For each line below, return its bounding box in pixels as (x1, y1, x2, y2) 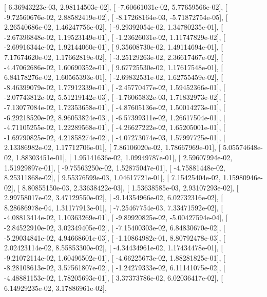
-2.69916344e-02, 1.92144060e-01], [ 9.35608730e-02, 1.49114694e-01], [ (4, 41, 223, 52)
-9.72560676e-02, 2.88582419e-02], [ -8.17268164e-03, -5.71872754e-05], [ (4, 11, 228, 22)
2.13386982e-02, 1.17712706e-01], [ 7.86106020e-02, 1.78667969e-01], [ (4, 142, 221, 153)
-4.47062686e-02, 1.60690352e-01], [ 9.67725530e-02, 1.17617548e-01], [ (4, 61, 223, 72)
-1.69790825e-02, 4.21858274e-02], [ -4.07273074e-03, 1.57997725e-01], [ (4, 132, 225, 142)
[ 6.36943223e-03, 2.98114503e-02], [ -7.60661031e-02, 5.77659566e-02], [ (4, 2, 227, 12)
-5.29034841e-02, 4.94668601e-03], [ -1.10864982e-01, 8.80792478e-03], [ (4, 232, 225, 243)
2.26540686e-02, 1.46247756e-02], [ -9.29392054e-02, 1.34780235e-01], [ (4, 22, 223, 32)
